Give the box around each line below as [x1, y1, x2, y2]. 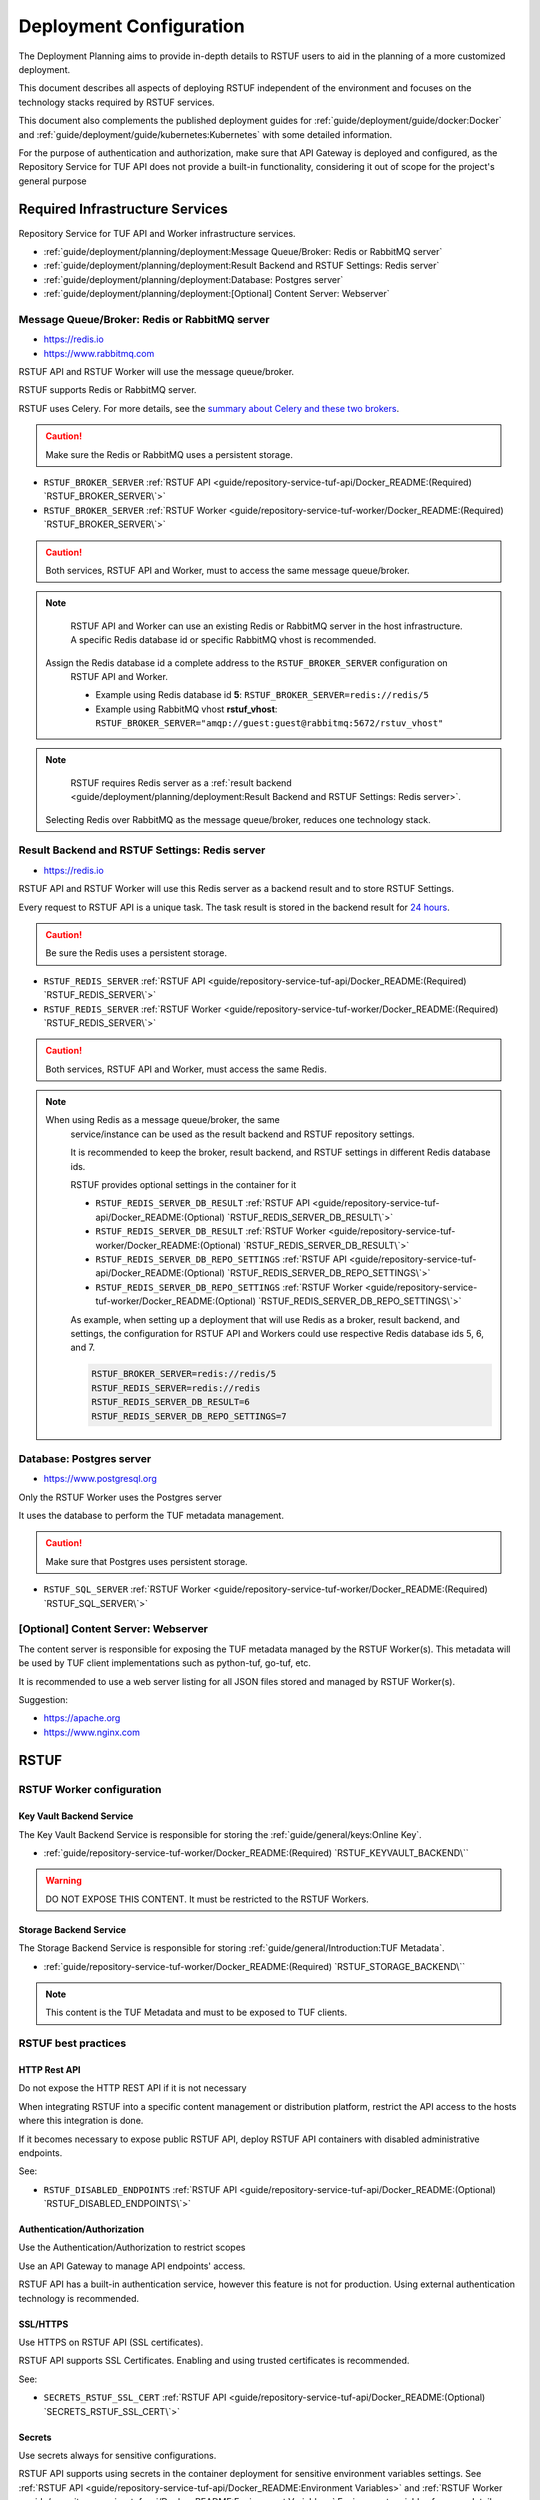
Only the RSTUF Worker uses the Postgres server [18, 1491, 222, 1503]
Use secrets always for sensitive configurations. [18, 2449, 217, 2461]
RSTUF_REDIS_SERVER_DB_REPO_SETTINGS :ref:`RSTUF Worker [95, 1281, 364, 1293]
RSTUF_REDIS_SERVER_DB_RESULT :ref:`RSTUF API [95, 1197, 310, 1209]
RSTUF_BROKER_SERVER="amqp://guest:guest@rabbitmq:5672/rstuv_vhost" [95, 718, 444, 729]
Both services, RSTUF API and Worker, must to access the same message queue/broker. [45, 564, 410, 576]
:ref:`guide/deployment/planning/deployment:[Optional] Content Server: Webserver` [43, 288, 390, 300]
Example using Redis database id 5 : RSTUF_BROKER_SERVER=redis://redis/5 [95, 689, 429, 701]
